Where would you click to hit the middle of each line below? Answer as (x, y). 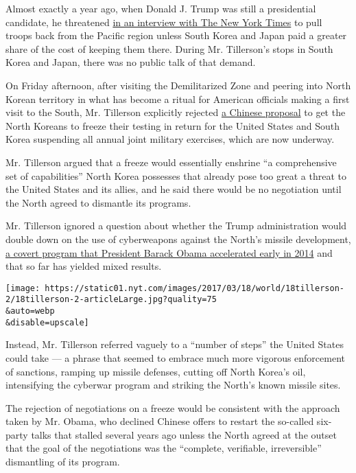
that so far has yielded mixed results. (84, 266)
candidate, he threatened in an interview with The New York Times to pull (164, 22)
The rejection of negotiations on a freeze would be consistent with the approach (173, 407)
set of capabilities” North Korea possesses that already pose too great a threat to (176, 175)
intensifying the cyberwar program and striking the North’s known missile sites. (173, 385)
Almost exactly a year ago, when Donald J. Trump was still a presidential (161, 8)
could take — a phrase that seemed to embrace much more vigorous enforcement (176, 357)
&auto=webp (30, 311)
